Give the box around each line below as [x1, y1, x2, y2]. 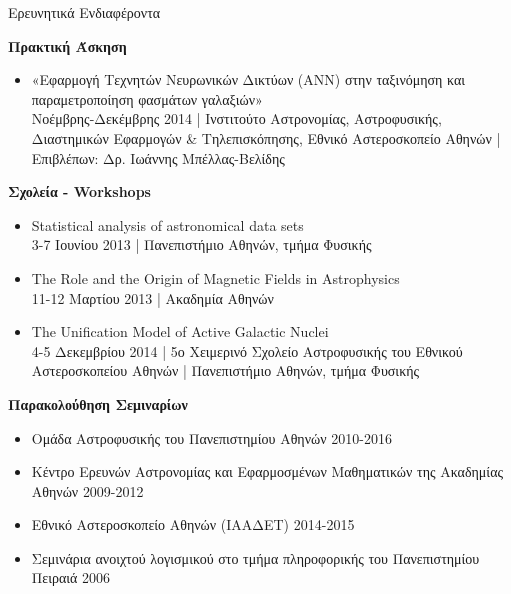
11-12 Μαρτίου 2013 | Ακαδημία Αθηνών [31, 287, 274, 308]
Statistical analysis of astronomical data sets [31, 214, 304, 235]
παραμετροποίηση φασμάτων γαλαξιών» [31, 88, 263, 109]
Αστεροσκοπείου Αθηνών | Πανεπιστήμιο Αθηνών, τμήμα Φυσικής [31, 360, 420, 381]
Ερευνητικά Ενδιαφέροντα [8, 2, 161, 22]
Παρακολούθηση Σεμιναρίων [8, 393, 188, 414]
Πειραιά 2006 [31, 567, 111, 588]
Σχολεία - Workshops [8, 181, 151, 202]
